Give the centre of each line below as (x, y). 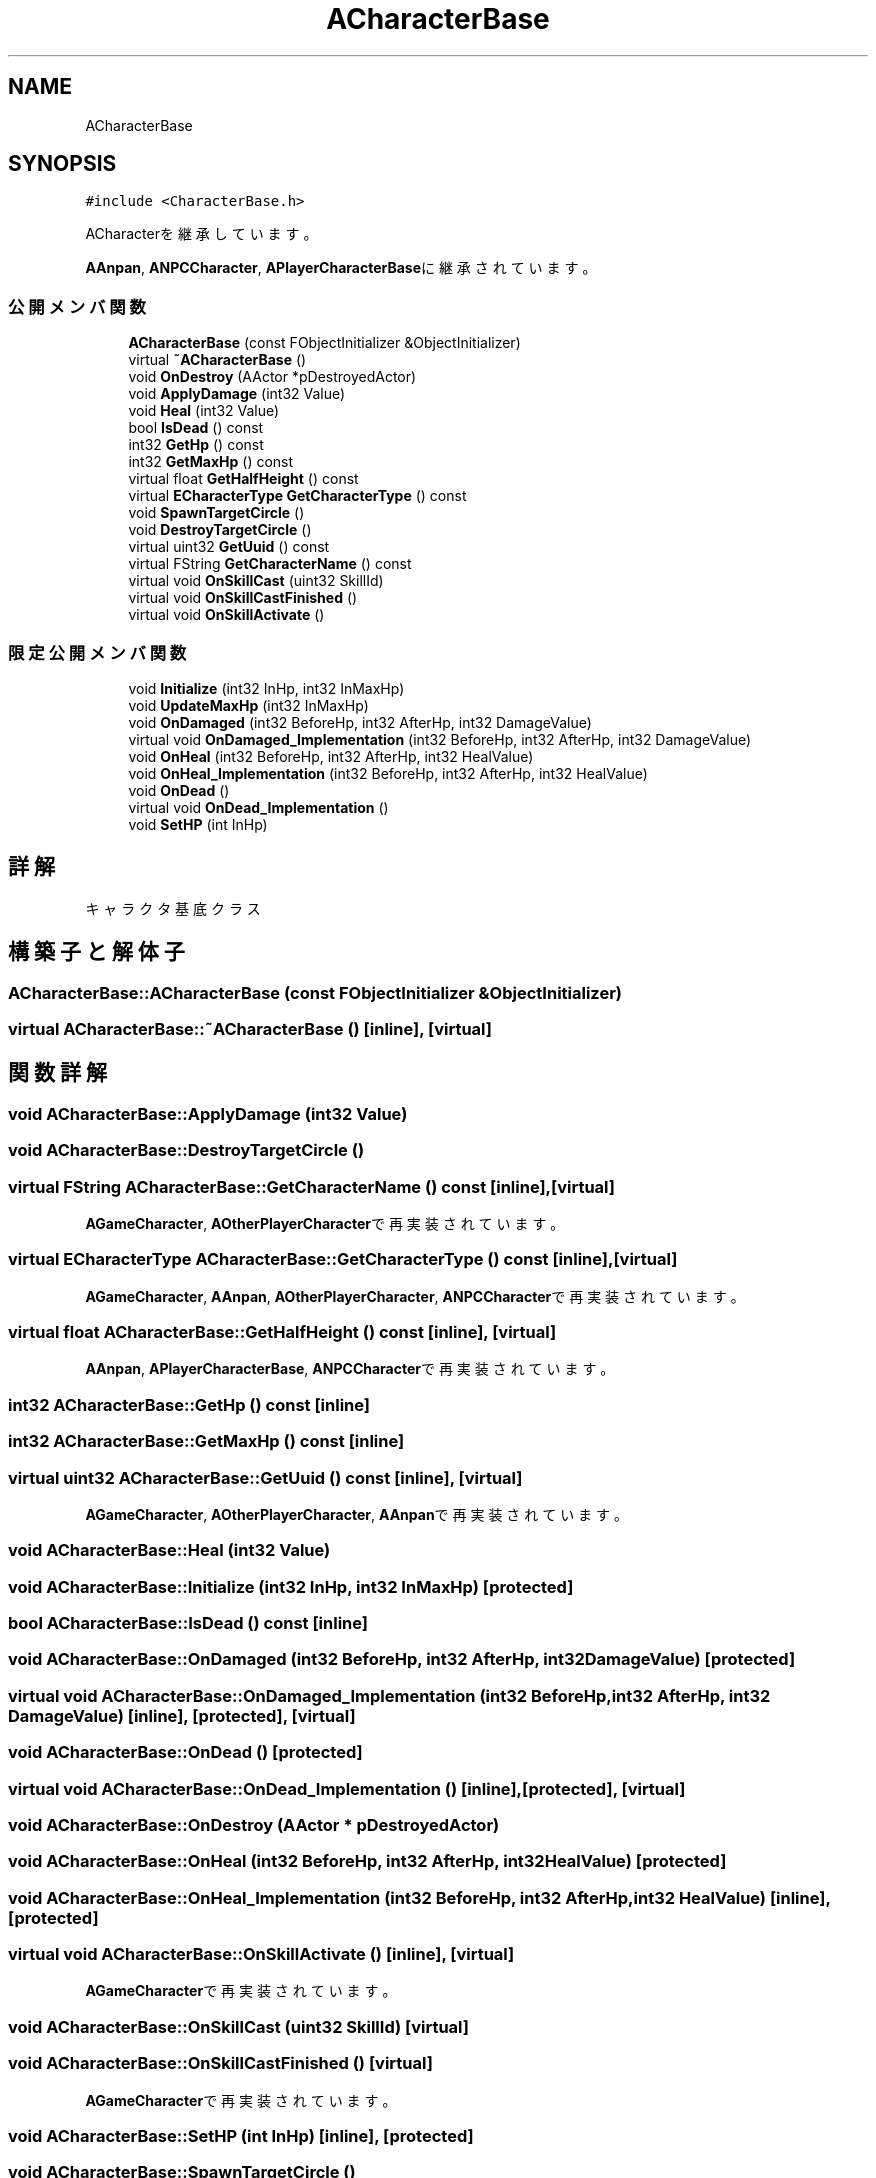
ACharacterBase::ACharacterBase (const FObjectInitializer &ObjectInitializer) (315, 992)
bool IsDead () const (196, 428)
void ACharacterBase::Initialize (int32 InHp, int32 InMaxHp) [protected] (291, 1586)
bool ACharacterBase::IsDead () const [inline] (188, 1623)
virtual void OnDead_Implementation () (258, 807)
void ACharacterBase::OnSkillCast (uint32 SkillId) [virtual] (239, 2026)
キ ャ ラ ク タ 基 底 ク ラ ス (173, 908)
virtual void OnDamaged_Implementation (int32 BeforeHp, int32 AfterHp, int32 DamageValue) (440, 739)
